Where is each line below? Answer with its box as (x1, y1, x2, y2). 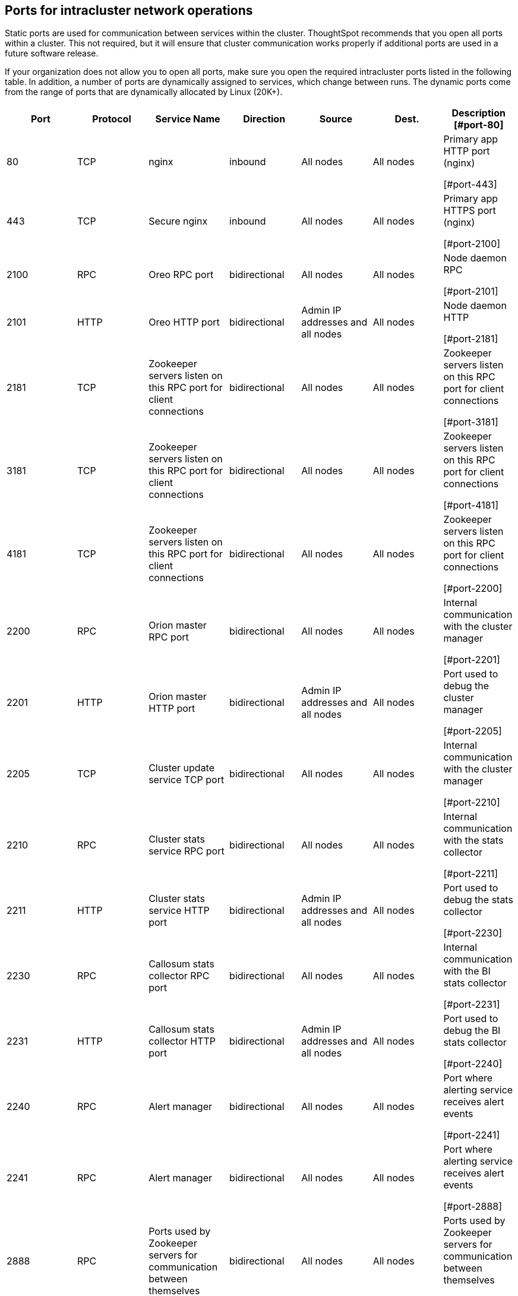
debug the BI (443, 1024, 501, 1037)
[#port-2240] (443, 1058, 503, 1070)
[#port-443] (443, 178, 497, 191)
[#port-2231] (443, 998, 500, 1011)
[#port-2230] (443, 927, 503, 939)
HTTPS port (443, 204, 496, 217)
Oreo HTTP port (149, 316, 220, 329)
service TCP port (149, 774, 225, 786)
